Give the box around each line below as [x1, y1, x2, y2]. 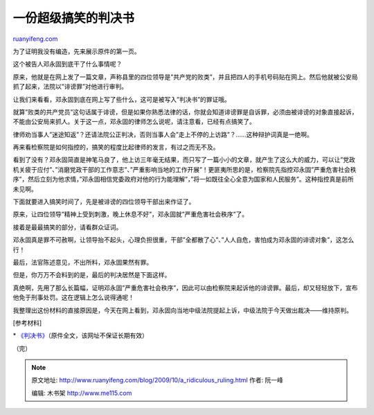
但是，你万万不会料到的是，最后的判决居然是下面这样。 [12, 271, 171, 279]
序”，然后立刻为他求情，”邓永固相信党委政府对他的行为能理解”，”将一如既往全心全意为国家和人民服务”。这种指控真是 [12, 175, 342, 184]
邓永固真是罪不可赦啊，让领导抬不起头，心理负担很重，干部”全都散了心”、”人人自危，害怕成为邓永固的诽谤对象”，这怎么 [12, 236, 355, 244]
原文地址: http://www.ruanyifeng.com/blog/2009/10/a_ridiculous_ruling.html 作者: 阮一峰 [31, 376, 283, 385]
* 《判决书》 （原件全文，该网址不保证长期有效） [12, 331, 148, 339]
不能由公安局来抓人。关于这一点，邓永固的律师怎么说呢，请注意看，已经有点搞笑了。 [12, 118, 256, 126]
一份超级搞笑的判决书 [12, 10, 135, 26]
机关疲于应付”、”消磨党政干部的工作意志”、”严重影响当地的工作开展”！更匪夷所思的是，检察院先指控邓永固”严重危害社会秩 [12, 165, 357, 173]
